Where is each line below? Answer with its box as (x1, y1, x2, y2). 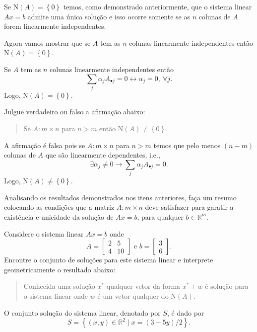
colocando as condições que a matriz (4, 202, 115, 212)
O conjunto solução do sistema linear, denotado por (4, 307, 161, 318)
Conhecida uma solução (23, 281, 95, 291)
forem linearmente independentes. (4, 21, 106, 31)
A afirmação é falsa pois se (4, 140, 85, 150)
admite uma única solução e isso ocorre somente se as (27, 11, 190, 21)
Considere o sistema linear (4, 228, 84, 239)
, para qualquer (137, 211, 184, 222)
